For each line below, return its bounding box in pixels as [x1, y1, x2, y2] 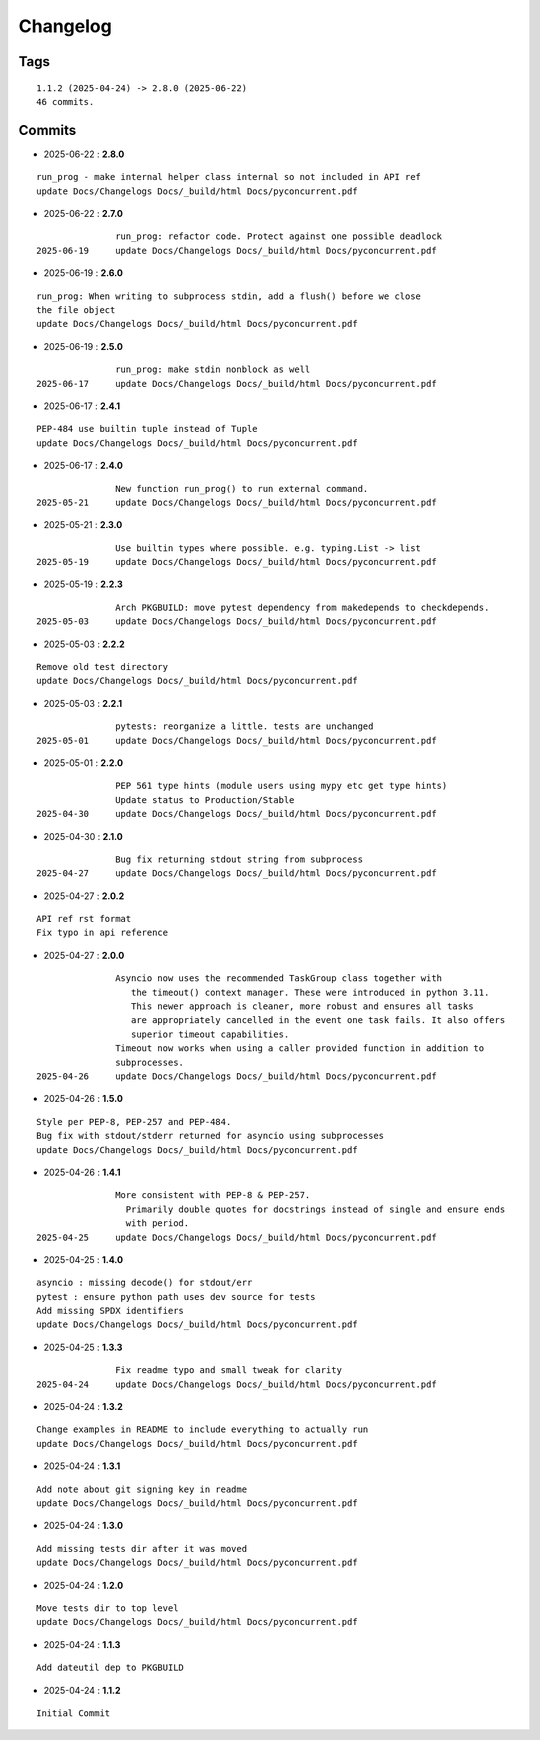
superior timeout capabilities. [130, 1028, 290, 1040]
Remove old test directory [36, 661, 169, 673]
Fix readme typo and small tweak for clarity [115, 1365, 342, 1376]
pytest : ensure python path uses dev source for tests [36, 1291, 316, 1302]
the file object [36, 304, 116, 315]
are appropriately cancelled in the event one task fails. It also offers [130, 1015, 506, 1026]
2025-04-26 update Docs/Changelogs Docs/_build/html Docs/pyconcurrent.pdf [36, 1071, 437, 1082]
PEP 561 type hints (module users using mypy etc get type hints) [115, 780, 448, 792]
